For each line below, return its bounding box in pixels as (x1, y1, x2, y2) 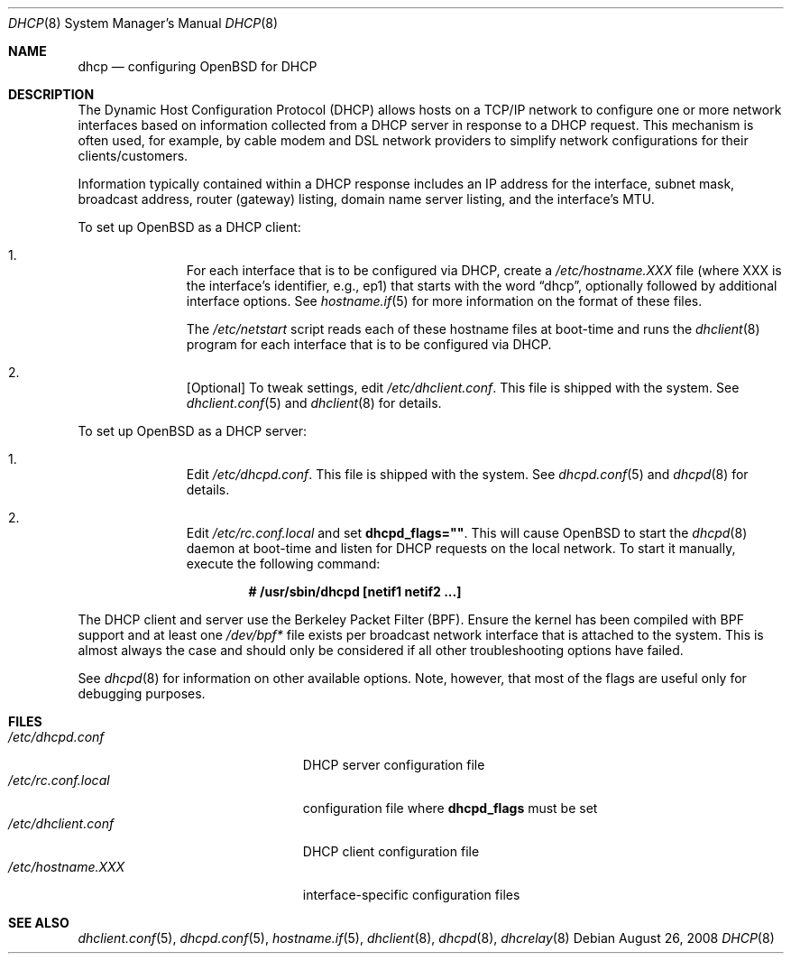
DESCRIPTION (8, 87, 95, 102)
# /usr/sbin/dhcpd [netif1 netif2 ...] (248, 584, 462, 599)
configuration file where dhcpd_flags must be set (302, 800, 598, 816)
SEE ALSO (8, 915, 69, 930)
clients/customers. (78, 148, 189, 163)
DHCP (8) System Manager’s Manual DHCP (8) (8, 15, 279, 31)
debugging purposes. (78, 686, 206, 701)
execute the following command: (186, 556, 381, 571)
